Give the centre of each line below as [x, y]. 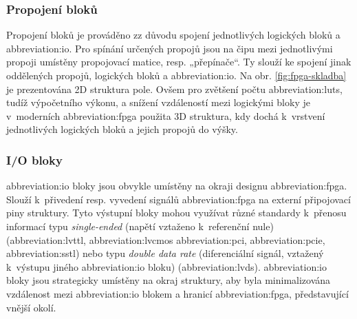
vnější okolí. [31, 307]
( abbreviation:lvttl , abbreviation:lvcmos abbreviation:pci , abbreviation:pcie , [166, 239]
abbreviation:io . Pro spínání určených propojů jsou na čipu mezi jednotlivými [170, 48]
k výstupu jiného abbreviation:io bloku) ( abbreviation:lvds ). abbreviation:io [166, 266]
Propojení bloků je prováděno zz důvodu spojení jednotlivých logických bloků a [173, 35]
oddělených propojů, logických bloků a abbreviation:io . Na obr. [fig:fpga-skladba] [176, 75]
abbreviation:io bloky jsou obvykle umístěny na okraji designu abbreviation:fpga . [177, 186]
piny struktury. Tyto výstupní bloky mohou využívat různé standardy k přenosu [176, 213]
